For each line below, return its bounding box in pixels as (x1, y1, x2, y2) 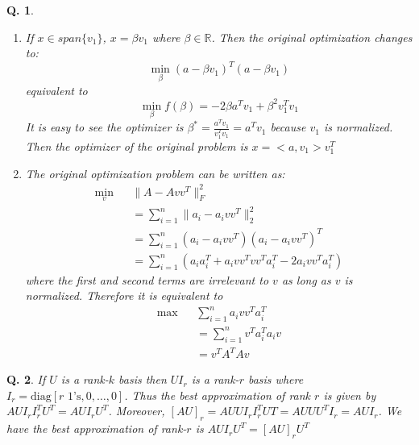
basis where (247, 371, 304, 388)
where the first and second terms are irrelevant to (25, 271, 269, 288)
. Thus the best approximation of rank (124, 386, 311, 403)
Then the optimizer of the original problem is (25, 137, 248, 154)
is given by (323, 386, 376, 403)
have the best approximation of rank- (6, 420, 187, 437)
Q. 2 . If (6, 371, 46, 388)
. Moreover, (108, 402, 165, 419)
